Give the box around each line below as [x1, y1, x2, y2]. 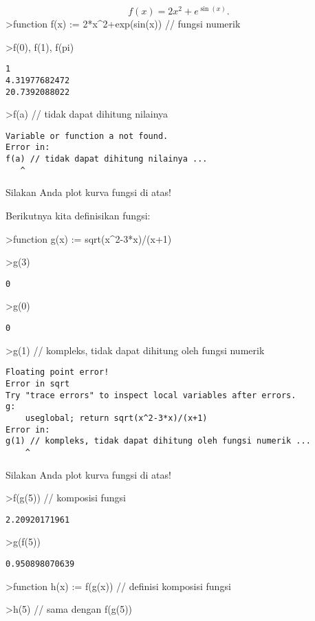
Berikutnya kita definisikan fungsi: [6, 208, 151, 223]
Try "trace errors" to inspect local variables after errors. [6, 390, 296, 400]
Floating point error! [6, 367, 109, 378]
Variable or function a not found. [6, 131, 169, 141]
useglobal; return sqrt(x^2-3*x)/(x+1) [25, 413, 208, 423]
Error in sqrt [6, 378, 70, 389]
